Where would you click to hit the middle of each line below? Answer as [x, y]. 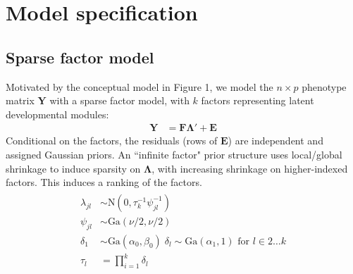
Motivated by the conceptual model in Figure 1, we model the [140, 86]
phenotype [324, 86]
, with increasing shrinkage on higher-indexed [250, 168]
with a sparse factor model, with [119, 100]
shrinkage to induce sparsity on [73, 168]
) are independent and [275, 141]
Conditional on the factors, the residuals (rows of [112, 141]
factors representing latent [258, 100]
